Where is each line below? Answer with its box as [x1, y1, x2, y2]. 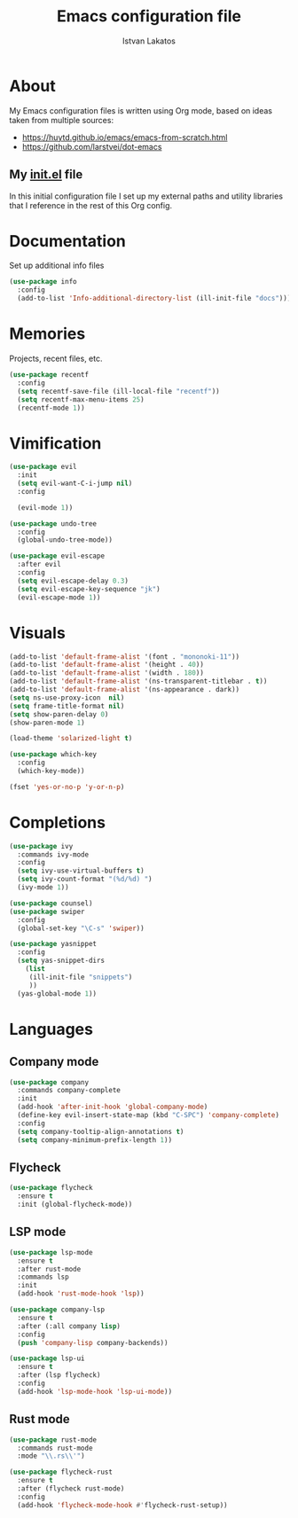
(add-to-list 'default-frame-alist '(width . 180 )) [9, 669, 204, 677]
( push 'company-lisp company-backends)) [17, 1338, 169, 1347]
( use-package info [9, 278, 77, 286]
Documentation [9, 231, 127, 251]
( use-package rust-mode [9, 1435, 98, 1444]
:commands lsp [17, 1272, 69, 1282]
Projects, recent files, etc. [9, 353, 103, 364]
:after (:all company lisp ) [17, 1321, 122, 1331]
